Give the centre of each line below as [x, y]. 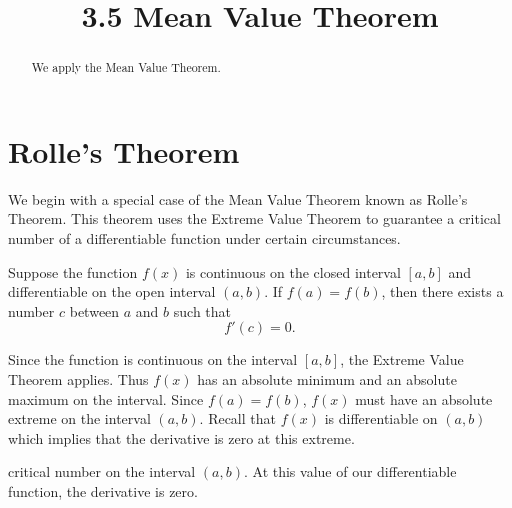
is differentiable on [381, 418]
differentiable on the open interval [112, 291]
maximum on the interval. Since [106, 398]
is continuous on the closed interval [293, 271]
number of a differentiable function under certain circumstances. [204, 237]
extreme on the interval [79, 418]
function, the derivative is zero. [103, 490]
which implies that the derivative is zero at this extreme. [181, 437]
